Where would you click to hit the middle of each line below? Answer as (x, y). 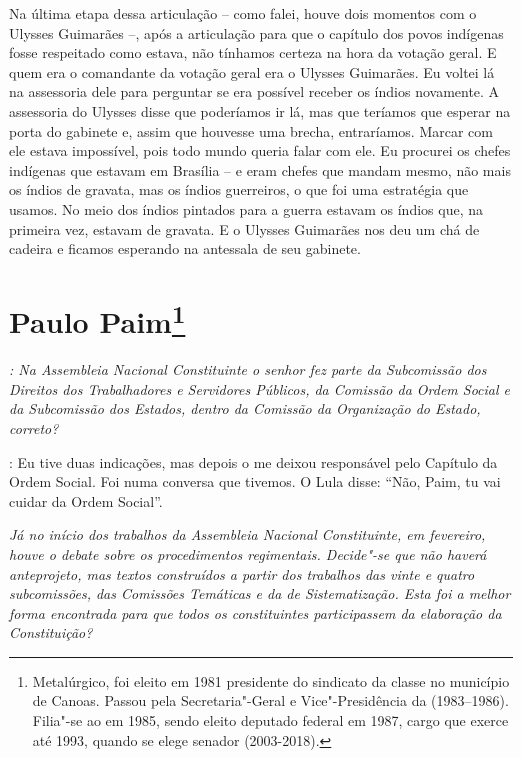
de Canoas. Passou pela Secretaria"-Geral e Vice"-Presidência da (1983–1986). (270, 700)
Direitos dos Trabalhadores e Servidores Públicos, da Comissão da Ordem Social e (260, 388)
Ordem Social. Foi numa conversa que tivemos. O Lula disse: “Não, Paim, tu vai (255, 481)
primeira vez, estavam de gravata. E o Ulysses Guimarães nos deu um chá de (244, 228)
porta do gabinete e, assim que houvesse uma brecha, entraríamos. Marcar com (251, 130)
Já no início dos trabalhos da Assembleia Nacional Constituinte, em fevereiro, (247, 534)
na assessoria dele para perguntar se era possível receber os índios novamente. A (254, 91)
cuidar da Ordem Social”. (86, 500)
